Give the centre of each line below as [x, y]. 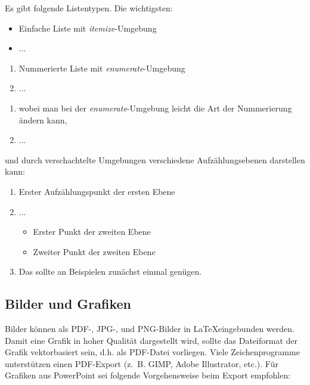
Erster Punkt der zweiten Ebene [92, 232]
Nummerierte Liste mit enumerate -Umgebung [102, 68]
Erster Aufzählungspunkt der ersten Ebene [97, 191]
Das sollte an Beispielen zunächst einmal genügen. [110, 271]
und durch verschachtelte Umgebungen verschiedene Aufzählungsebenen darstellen [155, 159]
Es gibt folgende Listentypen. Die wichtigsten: [89, 8]
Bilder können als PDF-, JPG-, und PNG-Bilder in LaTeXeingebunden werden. [150, 329]
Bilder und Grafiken [68, 304]
